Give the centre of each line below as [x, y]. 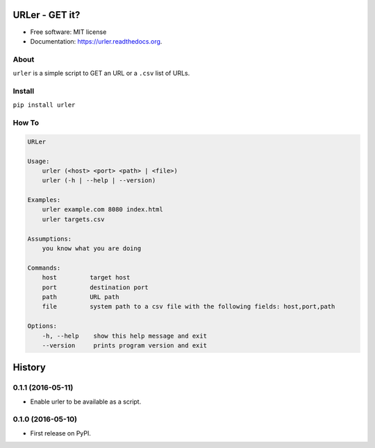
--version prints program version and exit [125, 345]
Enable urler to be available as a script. [86, 402]
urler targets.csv [73, 219]
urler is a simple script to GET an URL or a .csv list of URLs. [101, 74]
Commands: [44, 268]
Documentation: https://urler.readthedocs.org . [96, 41]
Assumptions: [50, 239]
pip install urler [44, 105]
